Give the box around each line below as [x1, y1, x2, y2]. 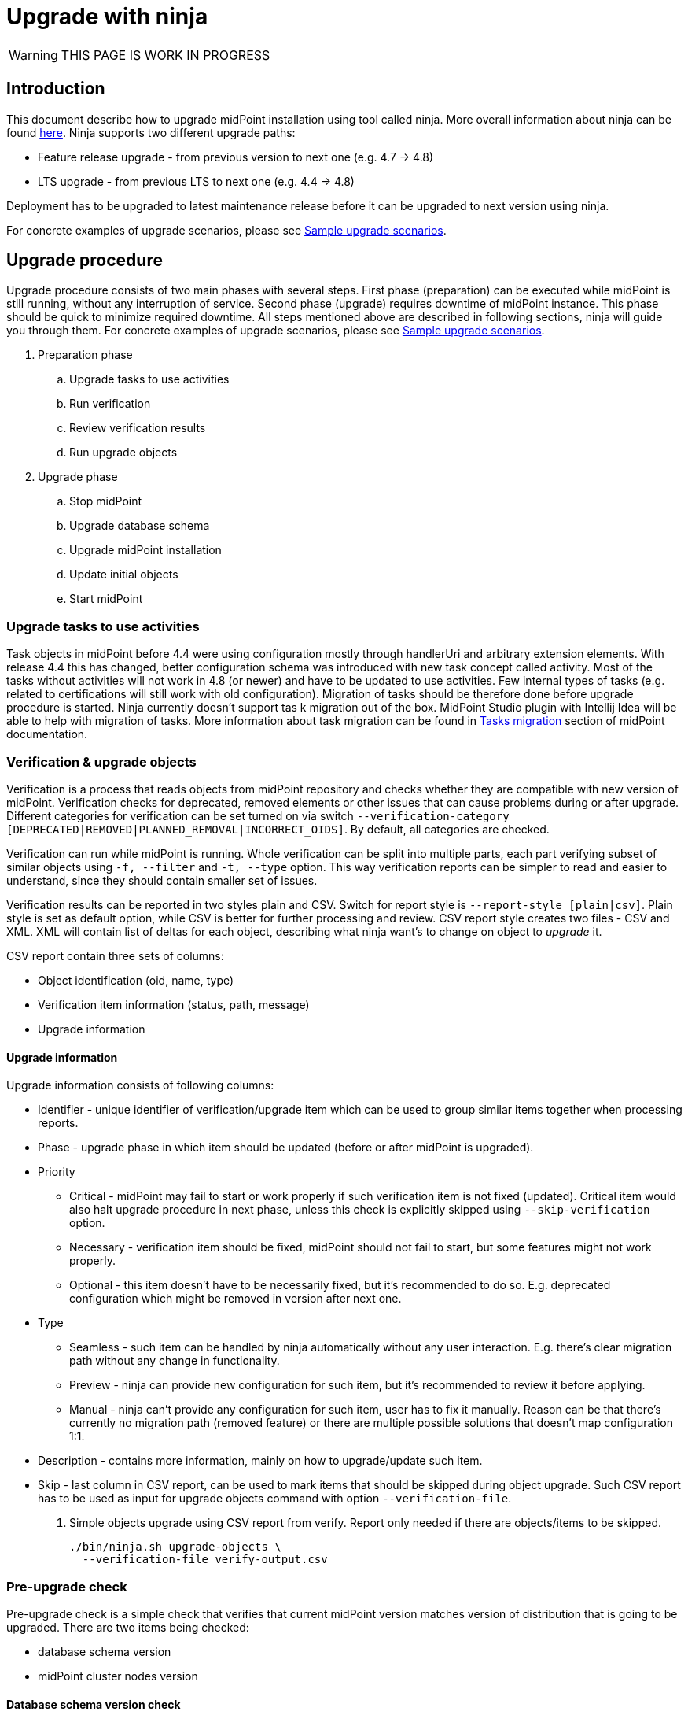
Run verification [69, 397, 151, 411]
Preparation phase [38, 348, 133, 362]
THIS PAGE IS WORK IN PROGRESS [61, 46, 270, 63]
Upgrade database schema [69, 519, 210, 533]
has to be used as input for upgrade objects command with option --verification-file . [38, 1491, 512, 1506]
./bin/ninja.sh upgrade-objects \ [69, 1540, 281, 1554]
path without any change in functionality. [69, 1354, 280, 1368]
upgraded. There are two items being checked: [6, 1620, 249, 1634]
